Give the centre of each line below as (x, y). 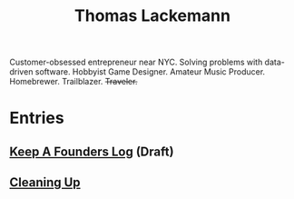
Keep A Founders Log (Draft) (92, 151)
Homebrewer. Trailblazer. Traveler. (73, 82)
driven (21, 72)
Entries (37, 118)
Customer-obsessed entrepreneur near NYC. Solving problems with (136, 62)
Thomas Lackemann (152, 16)
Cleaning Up (45, 183)
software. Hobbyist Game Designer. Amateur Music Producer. (150, 72)
